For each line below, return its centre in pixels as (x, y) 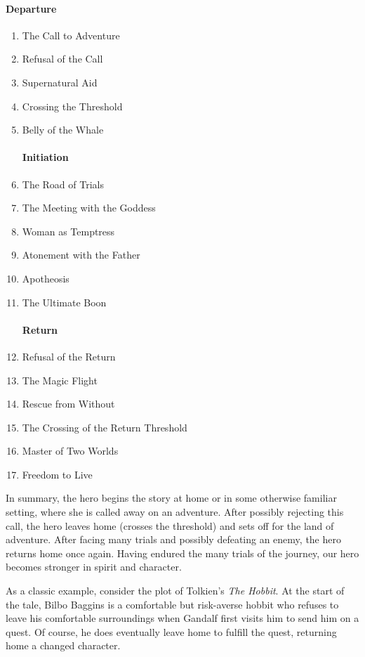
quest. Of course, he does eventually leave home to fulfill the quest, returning (171, 631)
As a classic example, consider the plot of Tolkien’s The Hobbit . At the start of (175, 591)
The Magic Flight (60, 380)
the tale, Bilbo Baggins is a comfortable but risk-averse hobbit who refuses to (172, 604)
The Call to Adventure (71, 35)
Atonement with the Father (81, 255)
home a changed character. (63, 645)
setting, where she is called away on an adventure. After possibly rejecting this (175, 512)
